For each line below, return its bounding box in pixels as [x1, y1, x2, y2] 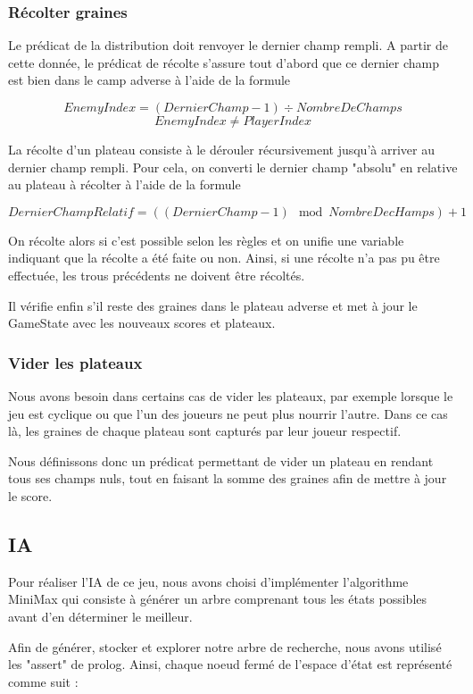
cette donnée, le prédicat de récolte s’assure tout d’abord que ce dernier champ [8, 53, 440, 71]
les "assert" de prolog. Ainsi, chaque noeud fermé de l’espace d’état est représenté [8, 655, 452, 673]
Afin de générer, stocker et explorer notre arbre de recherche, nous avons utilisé [8, 637, 442, 656]
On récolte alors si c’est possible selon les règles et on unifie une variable [8, 230, 404, 249]
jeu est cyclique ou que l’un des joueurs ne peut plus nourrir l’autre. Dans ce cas [8, 404, 448, 422]
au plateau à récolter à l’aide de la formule [8, 175, 241, 194]
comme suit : [8, 672, 79, 690]
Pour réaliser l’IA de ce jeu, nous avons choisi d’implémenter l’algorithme [8, 572, 409, 590]
